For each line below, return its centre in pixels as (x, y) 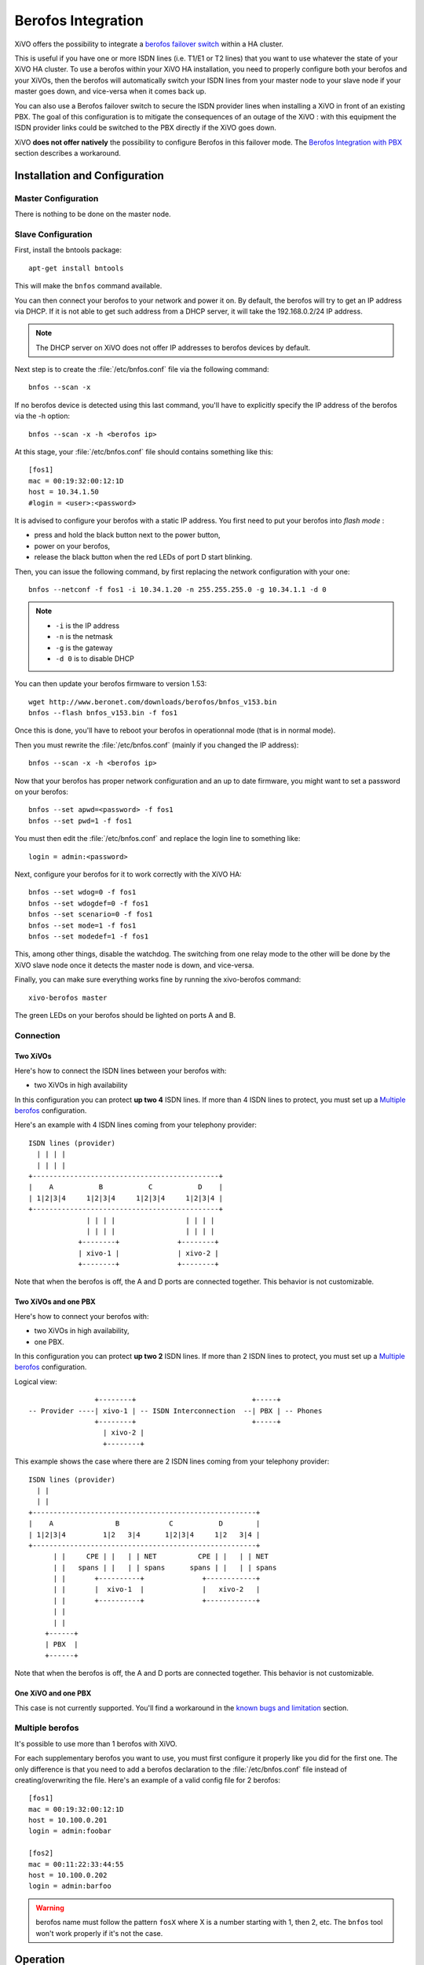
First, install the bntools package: (68, 250)
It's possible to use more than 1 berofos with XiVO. (96, 1743)
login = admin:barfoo (70, 1886)
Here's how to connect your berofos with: (82, 1316)
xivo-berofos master (68, 997)
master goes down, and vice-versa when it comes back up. (111, 91)
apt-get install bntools (76, 268)
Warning (50, 1908)
